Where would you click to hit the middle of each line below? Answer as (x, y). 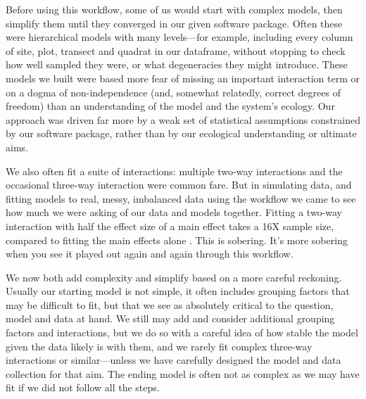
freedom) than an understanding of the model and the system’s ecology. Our (170, 106)
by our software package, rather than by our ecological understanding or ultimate (181, 133)
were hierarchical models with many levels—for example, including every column (179, 37)
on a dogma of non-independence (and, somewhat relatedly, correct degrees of (173, 92)
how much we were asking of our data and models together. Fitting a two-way (174, 212)
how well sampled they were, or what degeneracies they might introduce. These (177, 64)
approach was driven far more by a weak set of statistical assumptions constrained (183, 119)
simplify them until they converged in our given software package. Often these (174, 23)
